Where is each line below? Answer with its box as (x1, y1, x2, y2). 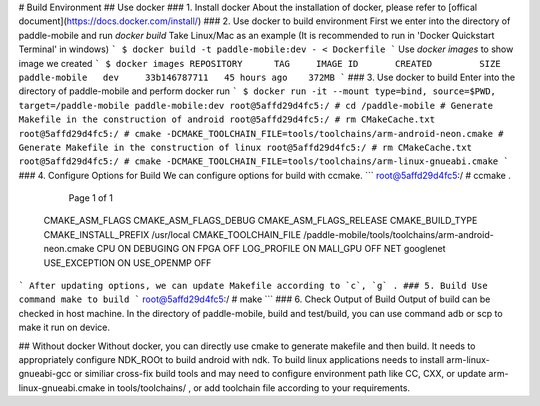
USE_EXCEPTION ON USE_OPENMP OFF (43, 256, 212, 269)
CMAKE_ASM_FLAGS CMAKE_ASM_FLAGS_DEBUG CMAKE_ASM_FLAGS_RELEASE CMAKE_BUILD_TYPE (43, 215, 478, 227)
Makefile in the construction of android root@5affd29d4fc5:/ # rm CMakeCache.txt (18, 114, 435, 125)
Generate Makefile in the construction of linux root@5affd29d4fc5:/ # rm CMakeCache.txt (18, 141, 472, 153)
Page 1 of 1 (68, 192, 114, 204)
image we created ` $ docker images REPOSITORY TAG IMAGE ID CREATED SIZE (18, 57, 501, 69)
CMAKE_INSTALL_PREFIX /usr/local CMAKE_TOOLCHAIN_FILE (43, 228, 302, 240)
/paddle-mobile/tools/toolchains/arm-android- (303, 228, 494, 240)
